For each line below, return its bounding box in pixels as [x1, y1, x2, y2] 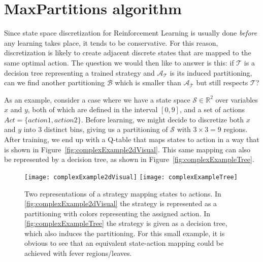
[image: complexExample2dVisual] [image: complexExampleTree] [24, 173, 238, 181]
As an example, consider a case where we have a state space [4, 94, 190, 105]
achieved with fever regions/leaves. [24, 248, 132, 258]
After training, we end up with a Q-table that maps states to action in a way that [4, 134, 259, 145]
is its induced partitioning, [170, 67, 252, 78]
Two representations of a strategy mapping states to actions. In [24, 188, 221, 199]
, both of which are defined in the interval [27, 104, 158, 115]
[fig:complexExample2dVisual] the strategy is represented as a [24, 198, 217, 209]
